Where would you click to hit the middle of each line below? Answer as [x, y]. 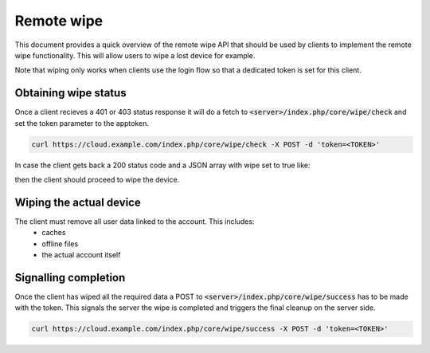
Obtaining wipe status [70, 93]
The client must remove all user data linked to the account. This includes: [135, 221]
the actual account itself [81, 255]
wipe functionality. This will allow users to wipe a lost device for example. [135, 55]
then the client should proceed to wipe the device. [97, 179]
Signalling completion [70, 278]
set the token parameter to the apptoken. [82, 123]
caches [54, 233]
